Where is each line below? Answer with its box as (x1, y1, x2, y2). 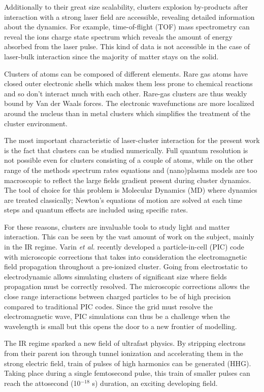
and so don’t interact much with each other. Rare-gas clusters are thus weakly (4, 88, 247, 98)
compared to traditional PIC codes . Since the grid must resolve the (4, 301, 213, 311)
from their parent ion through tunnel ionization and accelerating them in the (4, 348, 243, 358)
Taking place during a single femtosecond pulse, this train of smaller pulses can (4, 368, 250, 378)
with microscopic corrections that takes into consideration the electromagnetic (4, 251, 247, 262)
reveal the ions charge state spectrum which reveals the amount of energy (4, 31, 233, 42)
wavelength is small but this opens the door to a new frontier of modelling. (4, 320, 237, 331)
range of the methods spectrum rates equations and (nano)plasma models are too (4, 164, 257, 175)
